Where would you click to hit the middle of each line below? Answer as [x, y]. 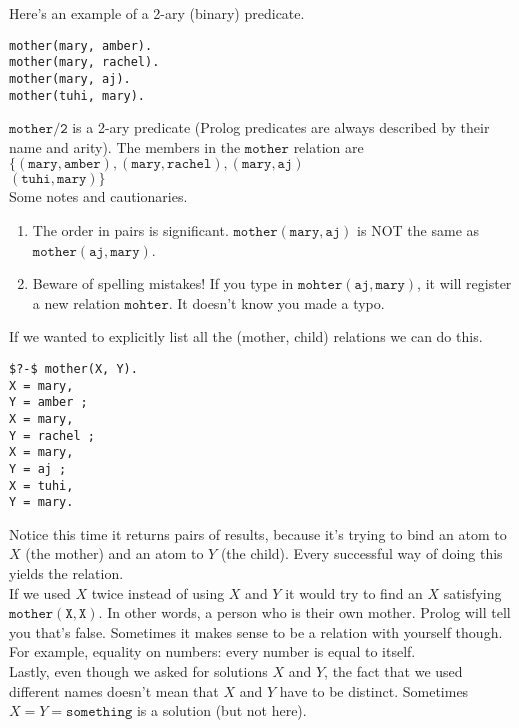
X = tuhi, [41, 485]
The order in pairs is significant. [130, 230]
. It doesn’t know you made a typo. [276, 302]
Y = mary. [41, 502]
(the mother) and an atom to [114, 553]
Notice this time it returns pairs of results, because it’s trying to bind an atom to [258, 533]
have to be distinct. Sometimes [374, 690]
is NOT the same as [418, 230]
